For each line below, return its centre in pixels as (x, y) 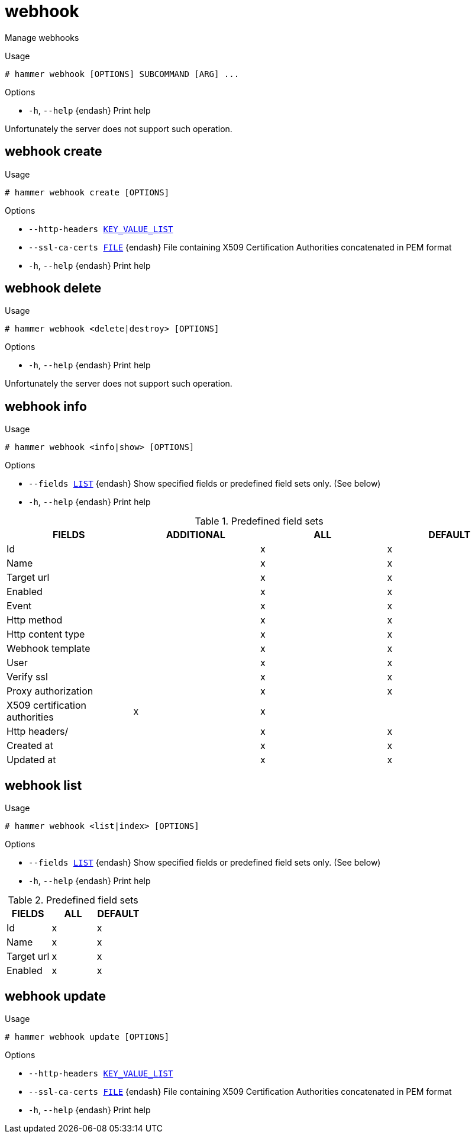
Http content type (46, 634)
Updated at (31, 760)
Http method (35, 620)
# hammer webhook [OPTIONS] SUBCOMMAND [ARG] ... (122, 74)
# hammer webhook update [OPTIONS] (87, 1036)
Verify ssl (27, 677)
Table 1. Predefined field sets (259, 521)
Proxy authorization (50, 691)
